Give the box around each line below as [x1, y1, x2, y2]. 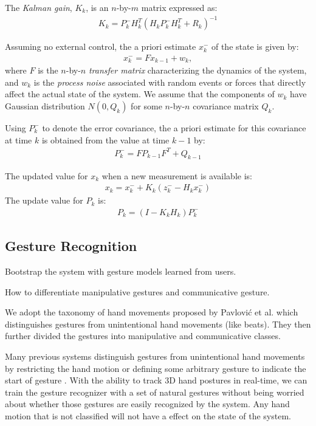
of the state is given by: [211, 40, 299, 53]
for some [131, 99, 162, 112]
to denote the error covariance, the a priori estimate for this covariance [42, 121, 306, 134]
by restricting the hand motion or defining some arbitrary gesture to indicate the [5, 362, 306, 374]
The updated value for [5, 169, 88, 182]
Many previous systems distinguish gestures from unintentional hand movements [5, 349, 305, 362]
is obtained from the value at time [41, 133, 170, 146]
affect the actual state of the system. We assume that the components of [5, 88, 275, 100]
